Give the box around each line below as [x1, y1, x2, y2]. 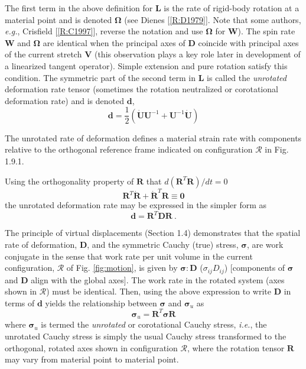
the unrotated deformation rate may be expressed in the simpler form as [5, 199, 267, 211]
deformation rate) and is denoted [5, 94, 125, 106]
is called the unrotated [207, 71, 287, 83]
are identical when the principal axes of [43, 36, 185, 48]
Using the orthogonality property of [5, 174, 134, 187]
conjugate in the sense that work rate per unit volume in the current [5, 250, 253, 262]
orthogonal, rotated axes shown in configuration [5, 341, 178, 354]
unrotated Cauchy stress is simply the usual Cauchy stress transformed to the [5, 329, 287, 342]
